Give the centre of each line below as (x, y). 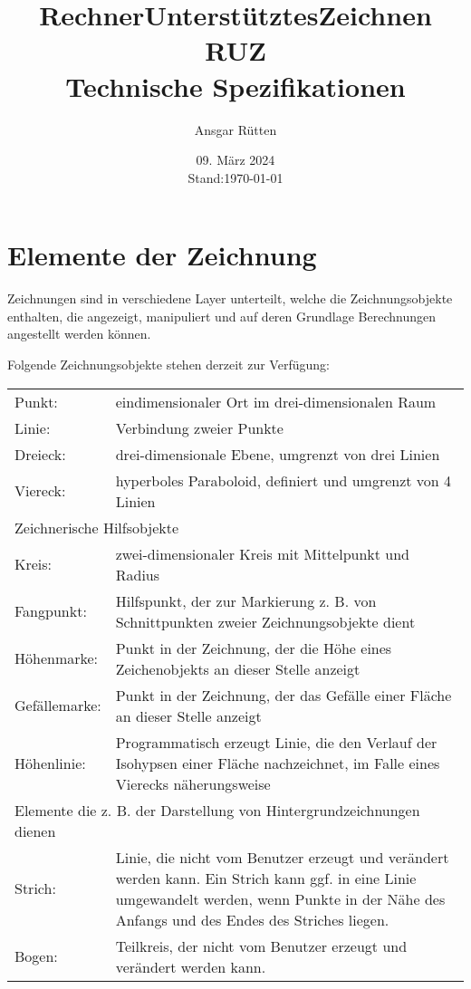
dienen (35, 831)
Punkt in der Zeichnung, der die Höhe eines (254, 648)
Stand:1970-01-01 (235, 177)
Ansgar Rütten (235, 129)
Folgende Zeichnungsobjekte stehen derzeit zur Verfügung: (168, 364)
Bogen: (36, 956)
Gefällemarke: (58, 706)
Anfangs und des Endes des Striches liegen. (252, 919)
